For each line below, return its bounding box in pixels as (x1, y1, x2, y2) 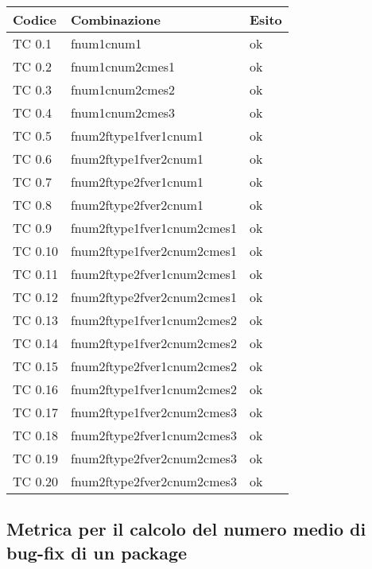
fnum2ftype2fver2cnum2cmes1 (70, 288, 237, 306)
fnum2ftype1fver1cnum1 (70, 126, 204, 145)
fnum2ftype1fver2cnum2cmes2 (70, 334, 237, 352)
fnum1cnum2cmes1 (70, 57, 176, 75)
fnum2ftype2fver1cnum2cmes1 (70, 265, 237, 283)
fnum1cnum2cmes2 (70, 80, 176, 99)
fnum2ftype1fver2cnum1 (70, 149, 204, 168)
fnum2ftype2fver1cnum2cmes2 (70, 357, 237, 375)
